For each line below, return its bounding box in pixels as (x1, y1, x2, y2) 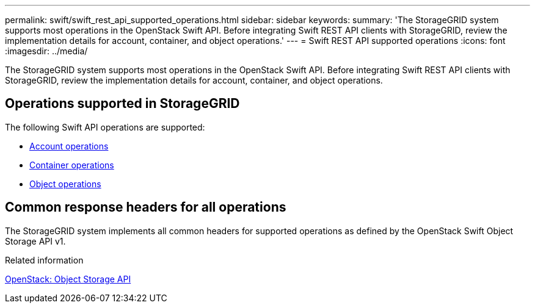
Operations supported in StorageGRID (5, 96, 240, 112)
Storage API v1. (5, 235, 66, 246)
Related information (5, 254, 84, 265)
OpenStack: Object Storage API (5, 273, 131, 284)
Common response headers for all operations (5, 199, 286, 215)
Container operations (29, 159, 114, 170)
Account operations (29, 140, 109, 151)
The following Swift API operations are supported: (5, 121, 205, 132)
